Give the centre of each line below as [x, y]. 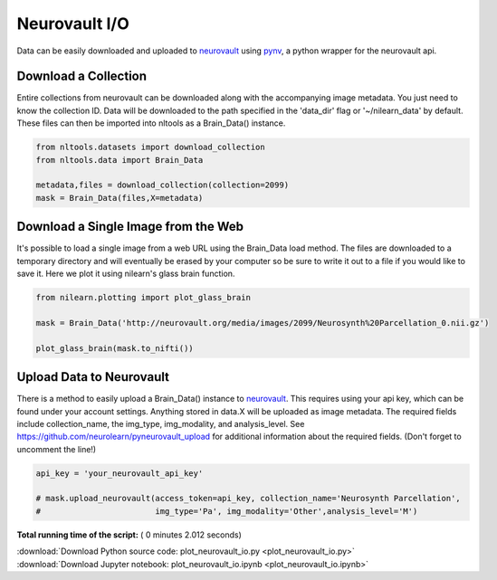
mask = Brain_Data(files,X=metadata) [119, 198]
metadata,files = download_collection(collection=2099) [162, 185]
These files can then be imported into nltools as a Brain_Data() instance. [151, 123]
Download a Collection [82, 76]
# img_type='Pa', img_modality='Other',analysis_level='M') [227, 511]
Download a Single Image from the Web [130, 227]
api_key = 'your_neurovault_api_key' [119, 473]
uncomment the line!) [57, 449]
